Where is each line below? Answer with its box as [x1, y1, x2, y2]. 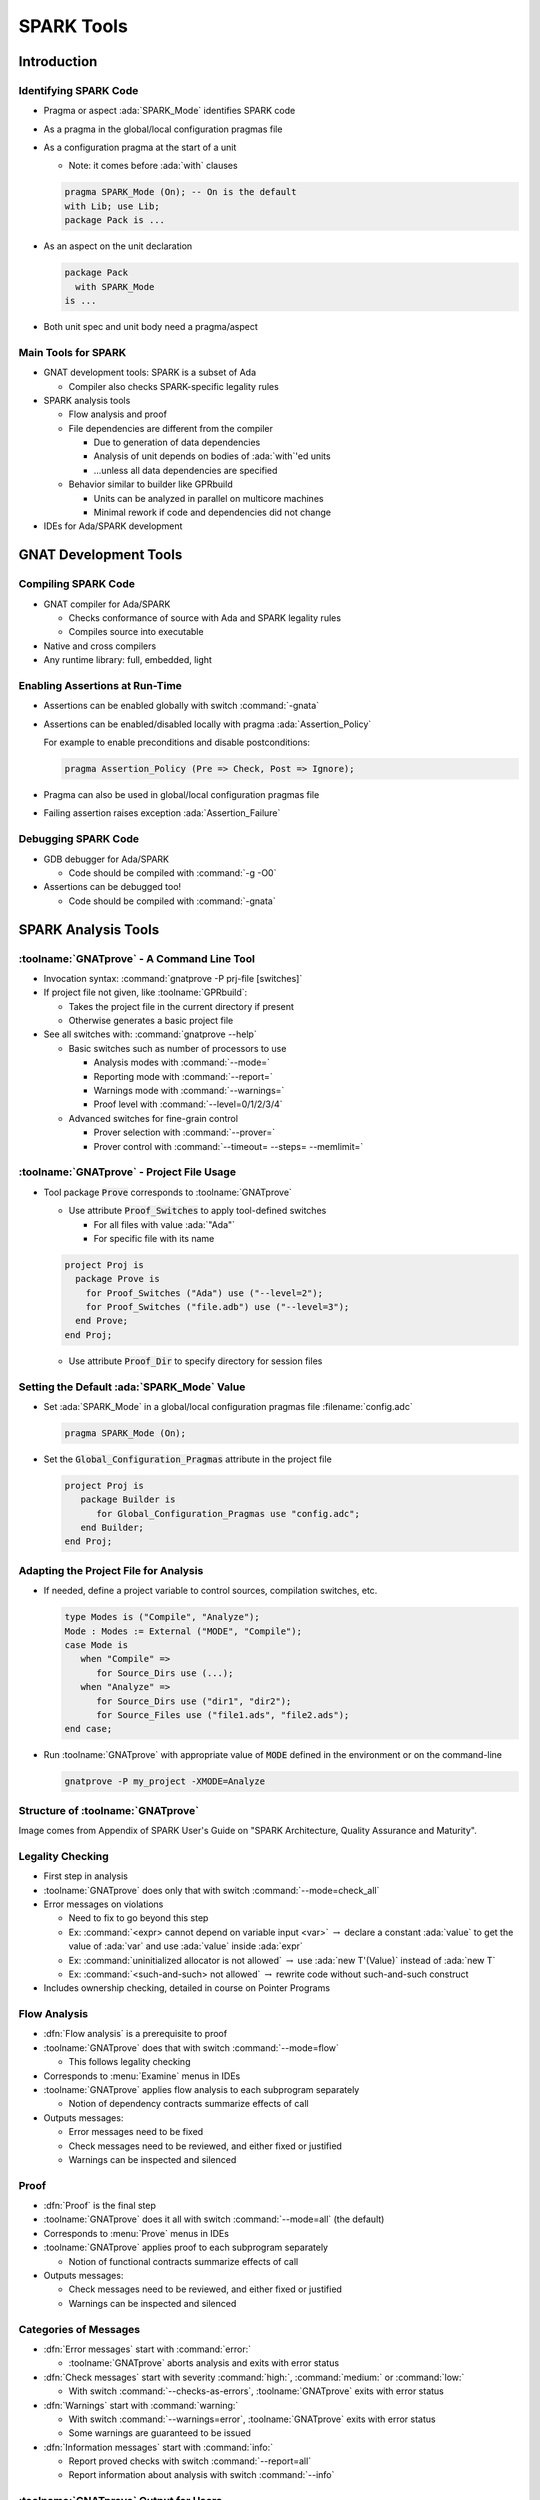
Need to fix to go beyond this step [68, 1912, 209, 1924]
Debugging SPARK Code [18, 832, 140, 846]
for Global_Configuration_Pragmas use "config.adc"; [96, 1508, 360, 1519]
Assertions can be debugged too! [43, 881, 182, 893]
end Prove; [75, 1315, 129, 1327]
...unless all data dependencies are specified [93, 464, 278, 476]
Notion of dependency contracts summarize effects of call [68, 2098, 309, 2110]
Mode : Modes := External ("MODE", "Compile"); [64, 1625, 302, 1637]
